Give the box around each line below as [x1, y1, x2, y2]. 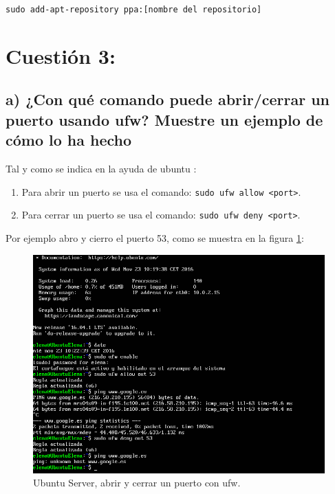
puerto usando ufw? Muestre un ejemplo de [6, 109, 323, 130]
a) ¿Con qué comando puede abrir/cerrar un [6, 89, 330, 110]
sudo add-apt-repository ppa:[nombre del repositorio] [6, 5, 262, 14]
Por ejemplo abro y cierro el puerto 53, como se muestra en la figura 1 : [6, 230, 304, 245]
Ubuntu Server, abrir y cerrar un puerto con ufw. [33, 475, 241, 490]
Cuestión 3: [6, 41, 116, 69]
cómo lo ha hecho [6, 129, 132, 150]
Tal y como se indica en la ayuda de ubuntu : [6, 161, 197, 176]
